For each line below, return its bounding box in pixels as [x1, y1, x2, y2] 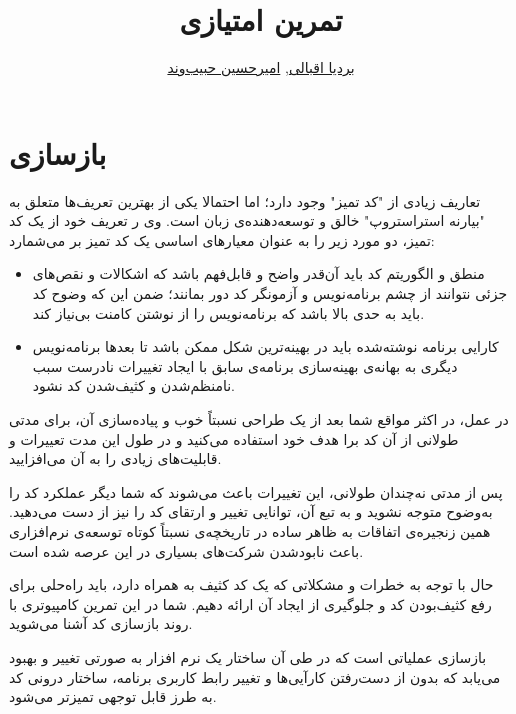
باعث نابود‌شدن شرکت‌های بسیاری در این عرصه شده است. [9, 540, 364, 561]
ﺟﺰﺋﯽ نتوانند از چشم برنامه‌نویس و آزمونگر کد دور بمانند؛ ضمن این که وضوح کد [32, 283, 508, 304]
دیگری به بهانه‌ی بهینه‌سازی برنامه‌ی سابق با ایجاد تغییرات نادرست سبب [32, 355, 458, 376]
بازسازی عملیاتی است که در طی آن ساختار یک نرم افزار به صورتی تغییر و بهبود [9, 646, 487, 667]
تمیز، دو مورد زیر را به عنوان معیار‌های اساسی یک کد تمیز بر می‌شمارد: [9, 229, 435, 250]
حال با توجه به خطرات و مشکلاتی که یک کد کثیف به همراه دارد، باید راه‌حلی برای [9, 574, 494, 595]
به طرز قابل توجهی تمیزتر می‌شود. [9, 686, 217, 707]
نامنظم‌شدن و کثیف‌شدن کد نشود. [32, 375, 235, 396]
